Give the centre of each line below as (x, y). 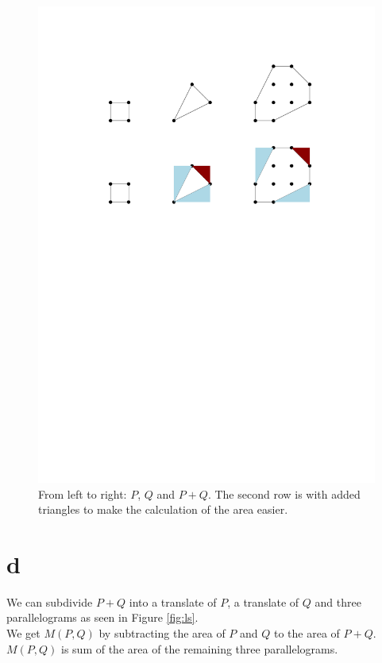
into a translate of (173, 601)
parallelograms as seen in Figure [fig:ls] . (102, 617)
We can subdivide (50, 601)
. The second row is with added (284, 493)
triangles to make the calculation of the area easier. (163, 509)
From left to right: (83, 493)
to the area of (307, 633)
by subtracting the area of (162, 633)
